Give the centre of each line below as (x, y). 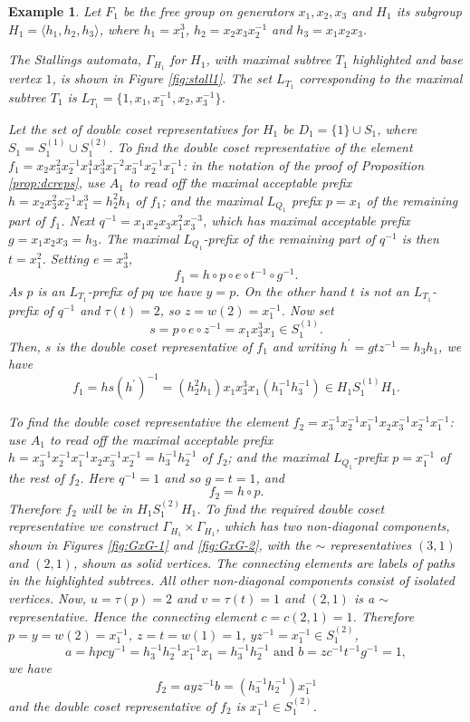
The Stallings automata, (75, 59)
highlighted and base (408, 59)
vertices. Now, (48, 597)
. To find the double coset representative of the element (261, 147)
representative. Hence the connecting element (133, 616)
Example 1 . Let (55, 11)
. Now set (307, 309)
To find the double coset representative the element (149, 422)
